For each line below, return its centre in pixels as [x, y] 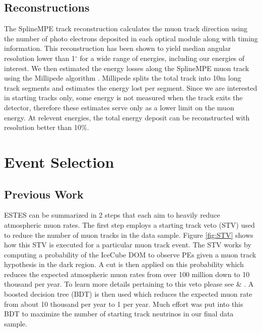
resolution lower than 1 [40, 58]
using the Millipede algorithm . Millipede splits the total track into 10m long [123, 78]
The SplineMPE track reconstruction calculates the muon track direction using [126, 28]
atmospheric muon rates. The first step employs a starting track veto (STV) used [129, 224]
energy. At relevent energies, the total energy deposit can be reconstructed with [127, 117]
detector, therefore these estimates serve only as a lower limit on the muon [119, 107]
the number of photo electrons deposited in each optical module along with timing [131, 38]
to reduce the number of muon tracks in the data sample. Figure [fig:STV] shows [129, 235]
